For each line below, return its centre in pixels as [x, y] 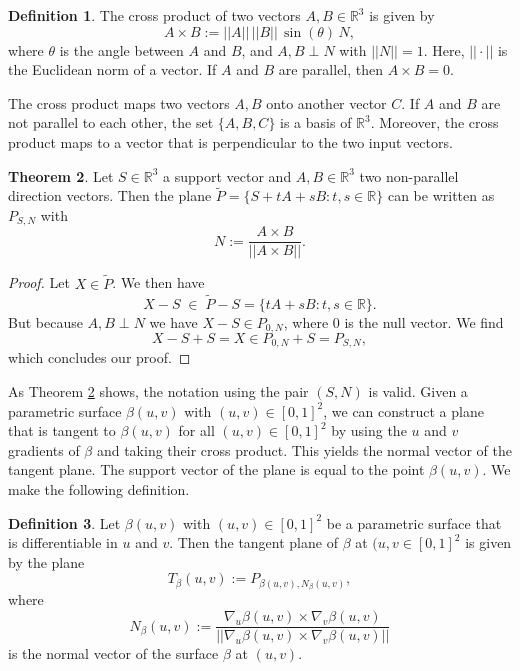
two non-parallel [409, 175]
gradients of [44, 449]
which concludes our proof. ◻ [99, 357]
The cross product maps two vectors [119, 102]
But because [45, 321]
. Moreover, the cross [434, 122]
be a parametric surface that [414, 522]
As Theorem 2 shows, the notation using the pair [158, 391]
